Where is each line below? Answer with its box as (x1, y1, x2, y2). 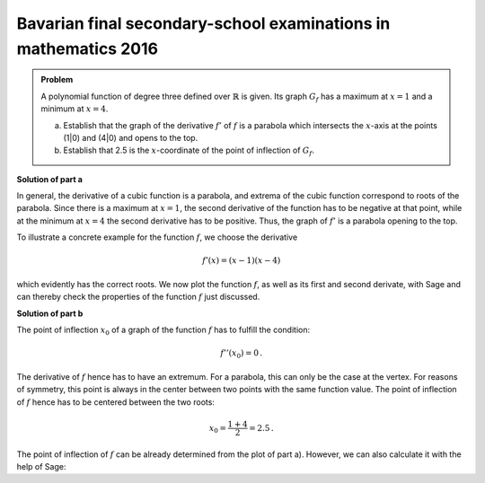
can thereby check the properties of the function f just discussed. (16, 292, 260, 303)
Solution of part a (16, 173, 83, 184)
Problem (40, 75, 74, 85)
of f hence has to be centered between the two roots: (16, 396, 216, 408)
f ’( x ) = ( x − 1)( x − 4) (202, 256, 281, 266)
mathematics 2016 (16, 39, 159, 58)
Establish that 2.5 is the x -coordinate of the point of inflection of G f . (63, 145, 314, 158)
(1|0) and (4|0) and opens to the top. (63, 132, 198, 143)
